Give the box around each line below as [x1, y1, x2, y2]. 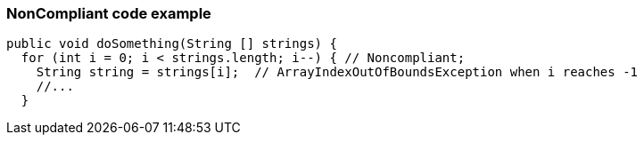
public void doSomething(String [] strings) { [6, 36, 337, 51]
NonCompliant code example [6, 4, 211, 22]
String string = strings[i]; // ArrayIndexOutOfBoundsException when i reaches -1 [36, 65, 639, 80]
